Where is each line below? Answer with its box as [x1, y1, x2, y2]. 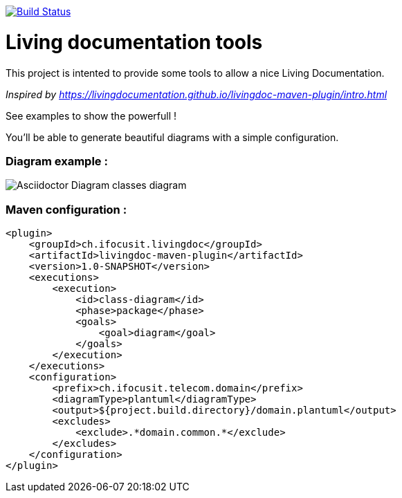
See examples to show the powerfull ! [6, 109, 177, 122]
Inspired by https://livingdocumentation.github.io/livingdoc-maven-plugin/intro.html [6, 88, 387, 100]
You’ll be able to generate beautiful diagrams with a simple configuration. [6, 131, 339, 143]
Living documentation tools [6, 30, 263, 54]
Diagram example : [6, 154, 108, 168]
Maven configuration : [6, 202, 127, 216]
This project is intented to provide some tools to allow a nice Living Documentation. [6, 66, 385, 79]
